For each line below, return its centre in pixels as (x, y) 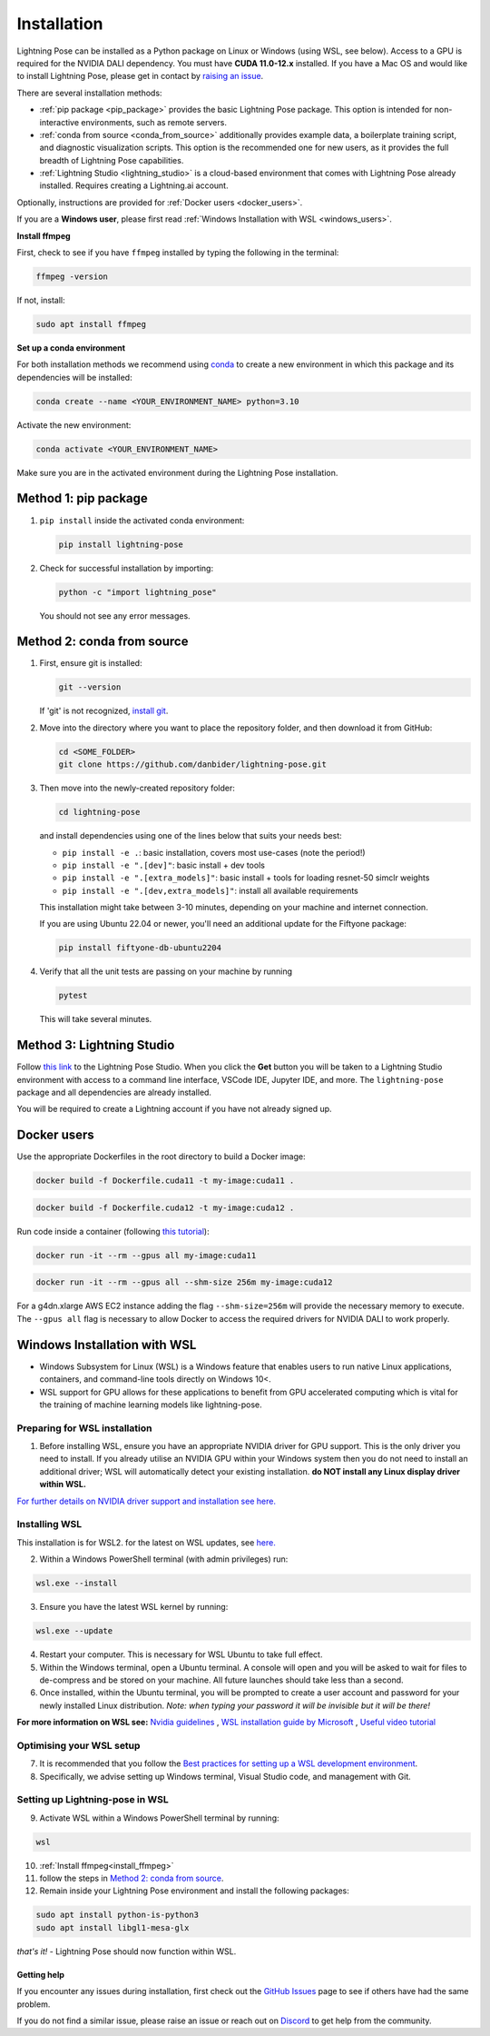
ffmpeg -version (72, 277)
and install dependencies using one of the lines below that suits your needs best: (191, 836)
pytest (73, 996)
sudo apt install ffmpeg (91, 324)
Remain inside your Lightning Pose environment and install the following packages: (194, 1891)
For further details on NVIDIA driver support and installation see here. (147, 1501)
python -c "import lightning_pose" (137, 592)
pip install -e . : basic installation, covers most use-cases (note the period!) (214, 852)
